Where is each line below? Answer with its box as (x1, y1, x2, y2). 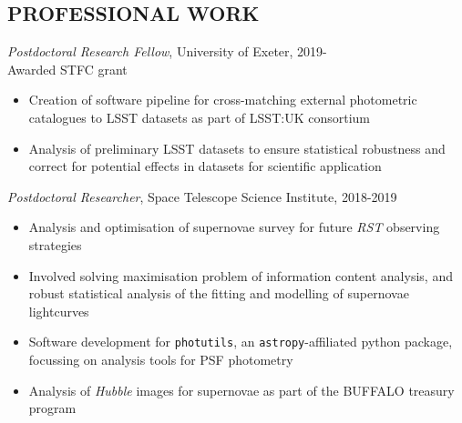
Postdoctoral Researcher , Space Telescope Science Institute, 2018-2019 (7, 186, 397, 206)
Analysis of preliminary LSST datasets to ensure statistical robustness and (28, 138, 446, 157)
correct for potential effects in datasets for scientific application (28, 156, 382, 176)
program (28, 398, 77, 418)
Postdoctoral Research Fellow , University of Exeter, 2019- (7, 42, 327, 61)
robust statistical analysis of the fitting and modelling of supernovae (28, 284, 409, 303)
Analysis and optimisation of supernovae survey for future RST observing (28, 217, 440, 237)
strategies (28, 235, 82, 254)
